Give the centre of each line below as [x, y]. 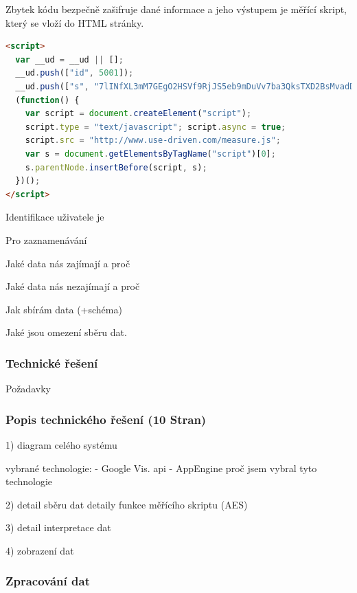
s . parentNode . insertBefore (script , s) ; [116, 167]
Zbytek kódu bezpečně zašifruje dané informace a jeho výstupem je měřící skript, [176, 9]
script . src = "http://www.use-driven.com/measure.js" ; [153, 141]
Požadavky [28, 389]
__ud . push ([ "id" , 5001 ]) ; [74, 73]
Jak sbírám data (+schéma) [64, 309]
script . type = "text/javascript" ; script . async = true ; [156, 127]
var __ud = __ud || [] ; [69, 59]
